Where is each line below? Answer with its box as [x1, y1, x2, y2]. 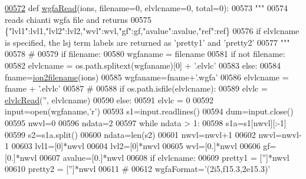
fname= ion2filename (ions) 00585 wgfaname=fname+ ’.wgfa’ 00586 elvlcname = [5, 70, 289, 83]
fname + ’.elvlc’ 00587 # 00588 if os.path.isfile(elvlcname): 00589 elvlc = [5, 82, 268, 94]
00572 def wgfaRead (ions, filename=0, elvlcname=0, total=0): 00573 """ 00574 [5, 2, 288, 13]
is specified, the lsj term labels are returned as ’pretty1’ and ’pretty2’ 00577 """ [5, 36, 290, 48]
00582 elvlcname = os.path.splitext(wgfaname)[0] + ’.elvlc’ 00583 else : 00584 [5, 59, 281, 71]
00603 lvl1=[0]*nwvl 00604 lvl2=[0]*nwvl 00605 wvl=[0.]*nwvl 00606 [11, 140, 261, 152]
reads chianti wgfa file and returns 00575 [5, 13, 152, 25]
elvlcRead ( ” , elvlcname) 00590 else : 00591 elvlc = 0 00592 [5, 93, 214, 106]
